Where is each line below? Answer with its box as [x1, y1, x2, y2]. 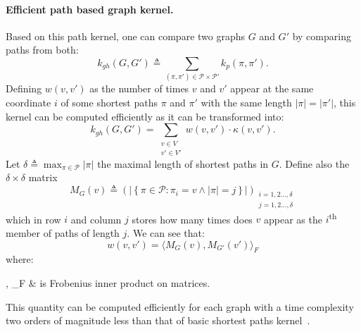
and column [70, 211, 122, 226]
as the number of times [89, 81, 189, 96]
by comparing [292, 28, 351, 43]
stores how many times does [132, 211, 253, 226]
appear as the [264, 211, 322, 226]
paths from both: [6, 42, 79, 57]
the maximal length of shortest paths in [97, 156, 269, 171]
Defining [6, 81, 42, 96]
